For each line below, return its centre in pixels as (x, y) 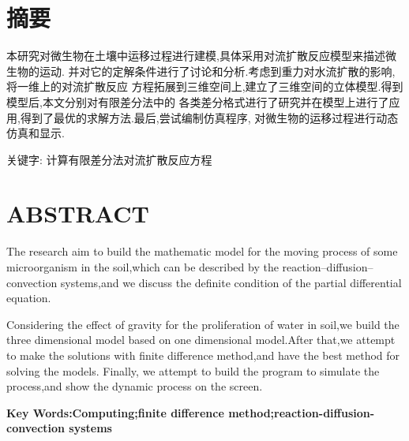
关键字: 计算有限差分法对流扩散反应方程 (109, 159)
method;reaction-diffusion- (302, 412)
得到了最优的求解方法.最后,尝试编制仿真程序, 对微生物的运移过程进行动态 (209, 117)
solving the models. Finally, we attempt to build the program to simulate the (193, 370)
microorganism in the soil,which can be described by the (143, 267)
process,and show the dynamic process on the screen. (135, 386)
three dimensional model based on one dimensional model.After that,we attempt (201, 340)
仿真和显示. (36, 133)
